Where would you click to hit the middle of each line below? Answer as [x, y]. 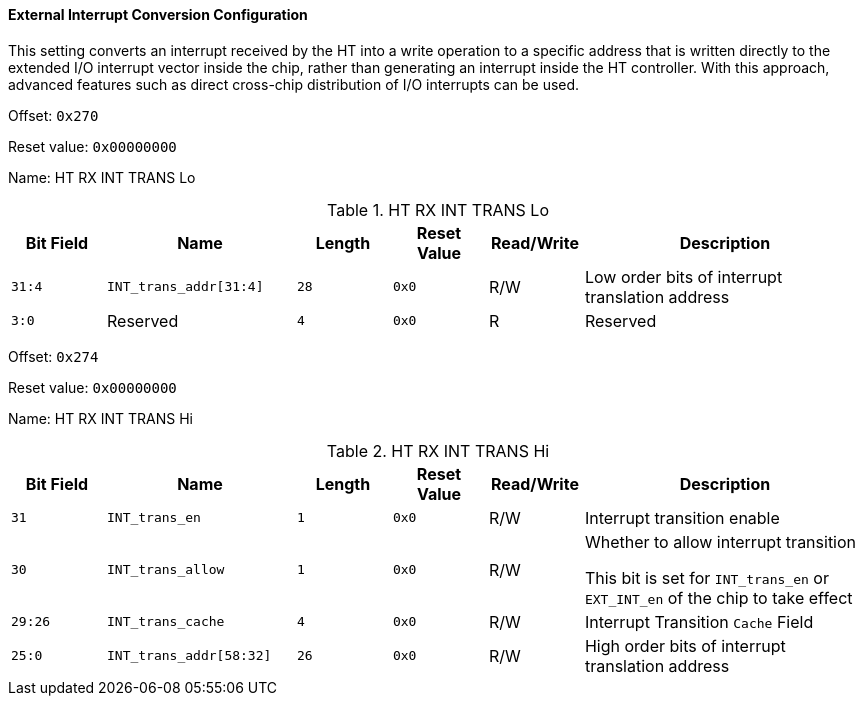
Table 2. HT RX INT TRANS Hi [438, 450]
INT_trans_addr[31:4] [185, 287]
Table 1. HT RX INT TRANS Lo [438, 209]
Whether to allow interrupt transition [720, 541]
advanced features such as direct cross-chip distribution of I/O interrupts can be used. [294, 84]
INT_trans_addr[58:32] [189, 656]
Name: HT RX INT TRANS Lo [102, 177]
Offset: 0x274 [53, 356]
